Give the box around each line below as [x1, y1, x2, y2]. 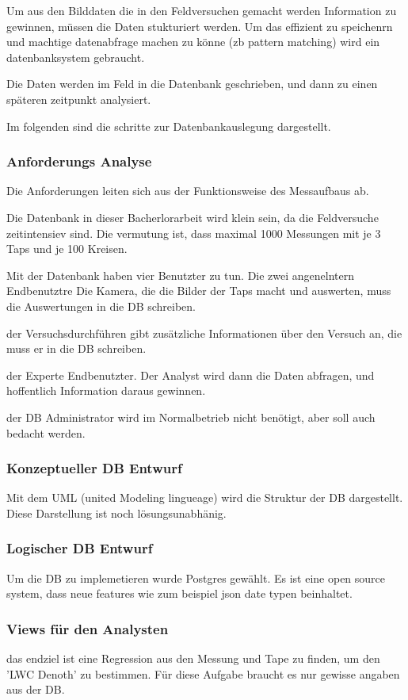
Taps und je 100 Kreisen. [6, 240, 128, 257]
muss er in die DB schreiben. [6, 340, 147, 357]
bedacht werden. [6, 424, 86, 441]
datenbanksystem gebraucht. [6, 48, 145, 65]
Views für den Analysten [6, 618, 169, 638]
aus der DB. [6, 681, 65, 698]
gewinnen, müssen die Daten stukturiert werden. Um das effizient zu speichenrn [6, 17, 393, 34]
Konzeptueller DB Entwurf [6, 458, 182, 478]
